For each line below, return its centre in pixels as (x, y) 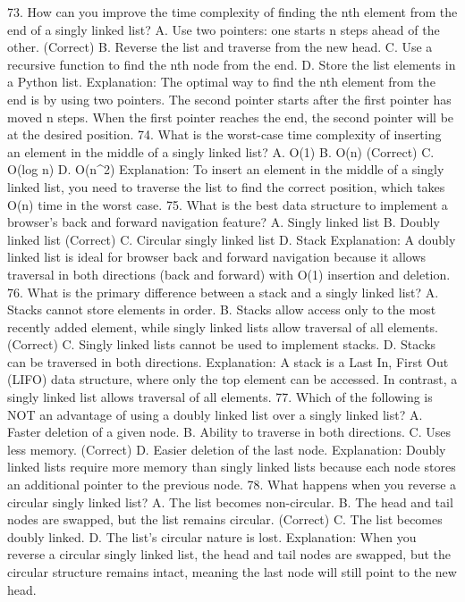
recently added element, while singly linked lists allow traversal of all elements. (223, 326)
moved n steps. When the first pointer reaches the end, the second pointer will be (231, 117)
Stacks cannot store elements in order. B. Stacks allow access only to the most (222, 309)
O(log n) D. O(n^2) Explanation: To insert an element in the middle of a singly (226, 169)
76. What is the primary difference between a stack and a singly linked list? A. (223, 292)
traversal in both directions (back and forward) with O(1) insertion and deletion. (229, 274)
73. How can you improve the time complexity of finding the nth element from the (232, 12)
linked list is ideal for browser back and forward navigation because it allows (217, 257)
